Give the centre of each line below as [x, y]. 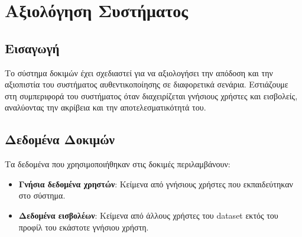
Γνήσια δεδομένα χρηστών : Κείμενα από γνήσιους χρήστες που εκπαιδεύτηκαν [156, 184]
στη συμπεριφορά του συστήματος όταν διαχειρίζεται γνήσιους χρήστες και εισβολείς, [151, 95]
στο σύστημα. [42, 195]
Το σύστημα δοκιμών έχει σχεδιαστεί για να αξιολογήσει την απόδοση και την [139, 72]
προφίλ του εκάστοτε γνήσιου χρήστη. [84, 227]
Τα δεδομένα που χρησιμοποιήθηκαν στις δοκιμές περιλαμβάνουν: [118, 164]
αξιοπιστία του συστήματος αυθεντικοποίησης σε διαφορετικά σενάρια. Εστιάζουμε [147, 84]
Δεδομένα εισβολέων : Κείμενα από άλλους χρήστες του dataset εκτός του [148, 215]
